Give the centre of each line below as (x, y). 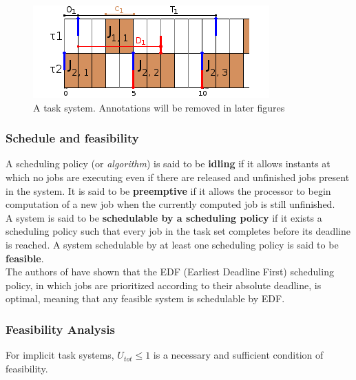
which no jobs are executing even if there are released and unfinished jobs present (178, 177)
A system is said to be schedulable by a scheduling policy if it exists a (164, 217)
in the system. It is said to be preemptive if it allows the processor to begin (168, 190)
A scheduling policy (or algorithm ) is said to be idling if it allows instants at (168, 163)
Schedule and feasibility (72, 138)
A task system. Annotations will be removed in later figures (159, 107)
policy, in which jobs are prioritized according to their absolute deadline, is (164, 285)
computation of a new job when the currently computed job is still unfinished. (170, 204)
